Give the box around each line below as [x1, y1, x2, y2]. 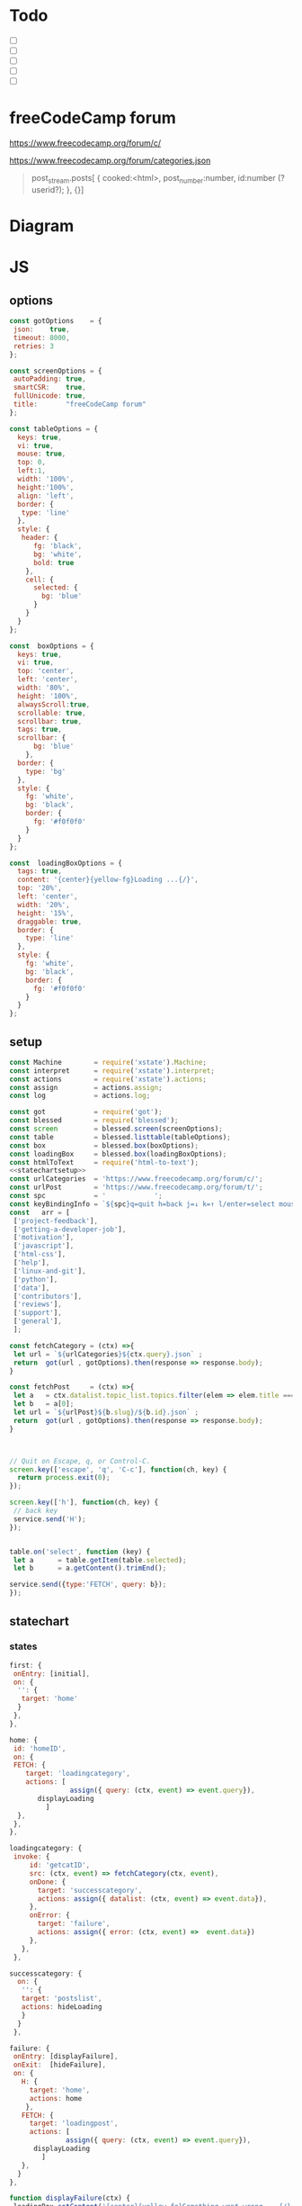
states [9, 1640, 38, 1652]
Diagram [9, 216, 75, 237]
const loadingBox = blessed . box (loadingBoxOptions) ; [9, 1149, 227, 1158]
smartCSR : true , [13, 383, 87, 392]
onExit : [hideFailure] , [13, 2060, 106, 2070]
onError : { [29, 1911, 70, 1920]
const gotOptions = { [9, 317, 102, 326]
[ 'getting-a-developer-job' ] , [13, 1225, 127, 1234]
